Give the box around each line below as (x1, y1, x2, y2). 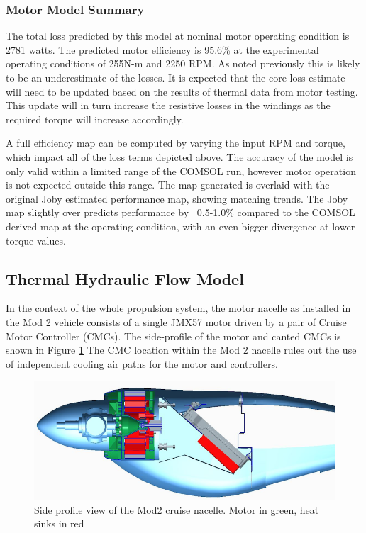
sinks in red (34, 516, 84, 531)
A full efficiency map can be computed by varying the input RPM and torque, (6, 135, 345, 150)
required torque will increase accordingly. (6, 111, 184, 126)
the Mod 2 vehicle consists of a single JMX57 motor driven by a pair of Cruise (6, 314, 347, 329)
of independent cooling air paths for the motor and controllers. (6, 356, 278, 371)
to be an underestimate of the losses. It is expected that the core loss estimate (6, 70, 345, 84)
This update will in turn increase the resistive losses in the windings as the (6, 98, 331, 113)
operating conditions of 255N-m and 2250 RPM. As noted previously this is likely (6, 56, 360, 71)
